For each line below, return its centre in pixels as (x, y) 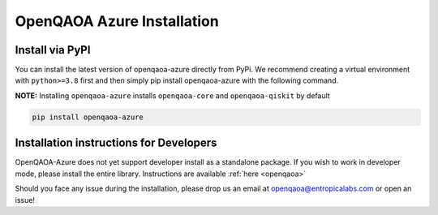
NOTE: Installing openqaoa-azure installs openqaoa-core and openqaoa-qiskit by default (172, 95)
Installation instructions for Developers (116, 143)
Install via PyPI (53, 50)
